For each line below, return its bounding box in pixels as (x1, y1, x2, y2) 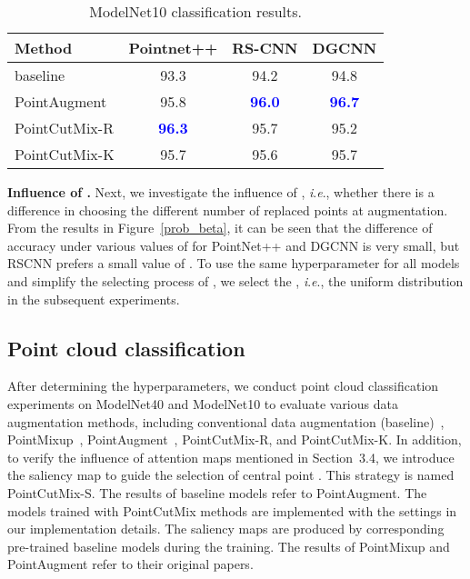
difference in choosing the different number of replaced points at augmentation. (7, 200, 448, 219)
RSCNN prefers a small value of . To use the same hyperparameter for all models (7, 254, 460, 273)
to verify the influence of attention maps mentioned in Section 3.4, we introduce (7, 447, 455, 466)
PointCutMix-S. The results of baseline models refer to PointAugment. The (7, 483, 427, 502)
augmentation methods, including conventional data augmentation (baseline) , (7, 412, 445, 431)
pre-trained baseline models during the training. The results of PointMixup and (7, 536, 450, 555)
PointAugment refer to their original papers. (7, 554, 254, 574)
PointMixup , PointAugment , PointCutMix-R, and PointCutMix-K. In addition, (7, 430, 462, 449)
